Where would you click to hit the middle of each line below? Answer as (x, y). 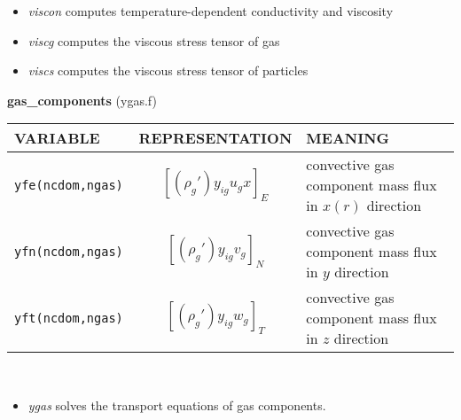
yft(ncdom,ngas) (69, 318)
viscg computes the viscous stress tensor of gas (154, 40)
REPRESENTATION (215, 138)
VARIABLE (57, 138)
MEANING (348, 138)
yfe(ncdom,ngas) (69, 185)
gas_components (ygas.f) (82, 100)
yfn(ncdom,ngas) (69, 251)
